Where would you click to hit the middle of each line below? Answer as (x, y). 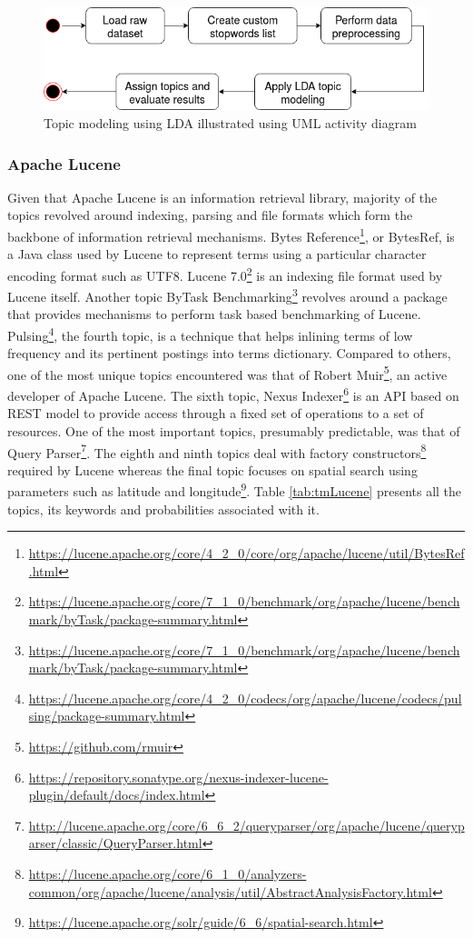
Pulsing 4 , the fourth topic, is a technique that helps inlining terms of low (210, 334)
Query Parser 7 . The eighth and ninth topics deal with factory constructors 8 (217, 451)
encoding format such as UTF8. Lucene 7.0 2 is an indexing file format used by (225, 274)
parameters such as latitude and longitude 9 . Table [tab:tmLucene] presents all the (235, 490)
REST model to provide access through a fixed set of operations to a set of (216, 413)
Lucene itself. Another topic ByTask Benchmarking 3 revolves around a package (227, 295)
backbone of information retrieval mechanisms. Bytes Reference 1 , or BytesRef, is (231, 235)
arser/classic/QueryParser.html (115, 843)
